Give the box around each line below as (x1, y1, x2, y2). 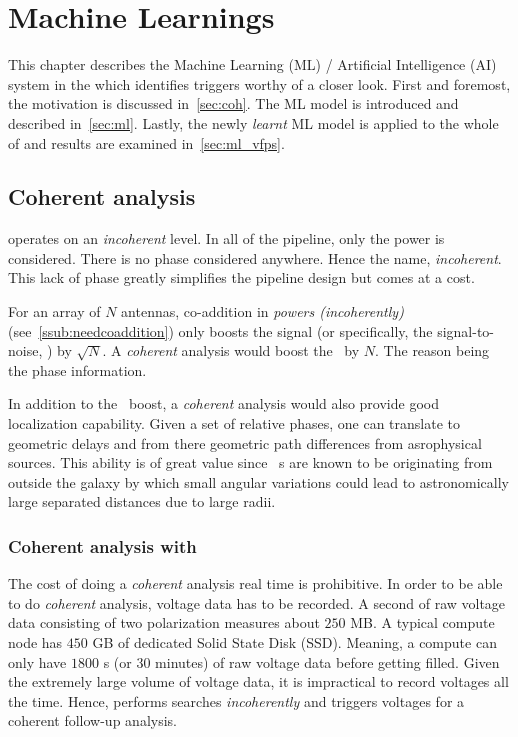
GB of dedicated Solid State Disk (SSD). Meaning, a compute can (92, 632, 497, 653)
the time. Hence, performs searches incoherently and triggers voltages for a (8, 690, 465, 711)
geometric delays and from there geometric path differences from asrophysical (8, 432, 482, 453)
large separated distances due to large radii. (8, 491, 276, 512)
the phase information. (8, 359, 147, 380)
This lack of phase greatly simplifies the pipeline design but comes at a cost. (8, 267, 475, 288)
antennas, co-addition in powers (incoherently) (121, 301, 404, 322)
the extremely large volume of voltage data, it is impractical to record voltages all (8, 671, 509, 692)
